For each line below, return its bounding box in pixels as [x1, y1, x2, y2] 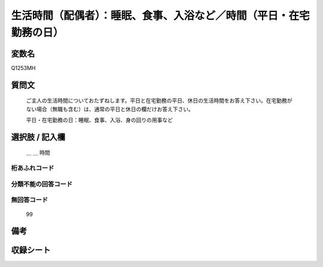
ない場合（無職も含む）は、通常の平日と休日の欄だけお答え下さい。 [26, 105, 194, 113]
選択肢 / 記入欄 [11, 132, 66, 142]
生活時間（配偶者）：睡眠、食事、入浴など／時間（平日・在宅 [11, 9, 310, 22]
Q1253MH [11, 64, 36, 71]
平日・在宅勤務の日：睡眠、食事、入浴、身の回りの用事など [26, 117, 173, 124]
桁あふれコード [11, 164, 54, 172]
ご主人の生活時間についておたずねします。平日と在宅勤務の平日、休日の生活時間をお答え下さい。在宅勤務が [26, 97, 292, 104]
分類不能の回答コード [11, 180, 73, 188]
